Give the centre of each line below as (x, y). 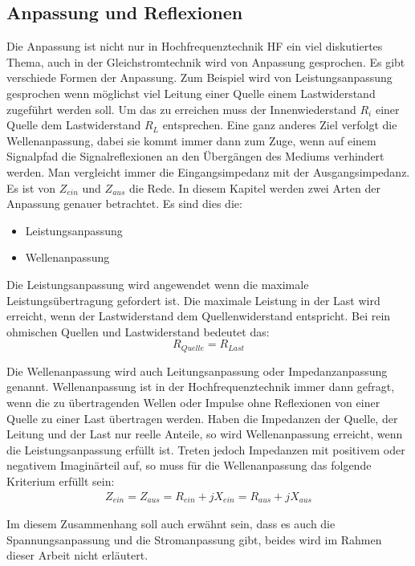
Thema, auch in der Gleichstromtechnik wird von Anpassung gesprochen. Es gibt (206, 61)
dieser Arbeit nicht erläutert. (77, 555)
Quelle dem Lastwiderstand (74, 125)
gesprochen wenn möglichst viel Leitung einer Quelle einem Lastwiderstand (191, 93)
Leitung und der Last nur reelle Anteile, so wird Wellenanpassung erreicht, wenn (205, 434)
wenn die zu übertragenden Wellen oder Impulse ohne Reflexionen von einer (193, 402)
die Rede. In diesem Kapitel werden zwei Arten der (255, 187)
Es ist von (31, 187)
